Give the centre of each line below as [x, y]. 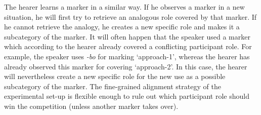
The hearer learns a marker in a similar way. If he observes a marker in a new [124, 7]
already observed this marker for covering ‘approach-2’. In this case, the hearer [126, 66]
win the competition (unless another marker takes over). [91, 106]
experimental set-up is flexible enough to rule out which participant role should [127, 96]
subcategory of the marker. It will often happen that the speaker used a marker [127, 36]
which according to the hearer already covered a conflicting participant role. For [128, 46]
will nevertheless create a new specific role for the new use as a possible [115, 76]
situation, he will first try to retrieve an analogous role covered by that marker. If [130, 16]
